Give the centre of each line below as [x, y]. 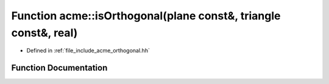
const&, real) [44, 33]
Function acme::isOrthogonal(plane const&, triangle [146, 16]
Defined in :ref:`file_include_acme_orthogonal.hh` [88, 51]
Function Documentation [59, 68]
